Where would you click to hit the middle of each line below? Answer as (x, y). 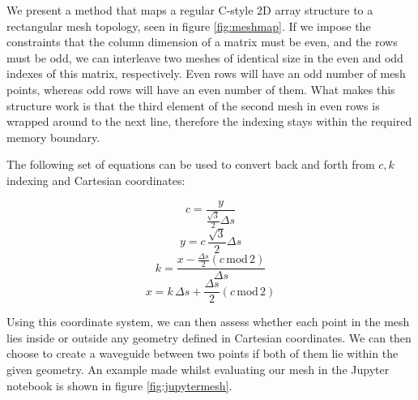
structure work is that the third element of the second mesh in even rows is (193, 105)
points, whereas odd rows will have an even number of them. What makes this (201, 89)
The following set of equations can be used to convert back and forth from (191, 164)
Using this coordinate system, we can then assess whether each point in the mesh (208, 322)
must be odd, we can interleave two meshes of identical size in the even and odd (205, 57)
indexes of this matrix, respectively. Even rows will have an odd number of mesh (206, 73)
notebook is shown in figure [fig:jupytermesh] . (119, 385)
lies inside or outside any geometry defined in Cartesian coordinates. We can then (209, 337)
